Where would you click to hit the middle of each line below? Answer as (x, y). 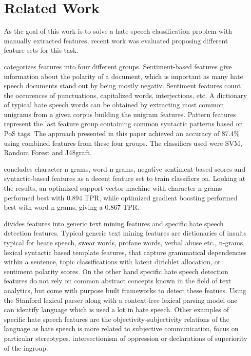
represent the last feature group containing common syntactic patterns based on (124, 124)
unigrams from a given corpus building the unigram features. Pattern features (120, 114)
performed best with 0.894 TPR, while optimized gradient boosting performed (121, 197)
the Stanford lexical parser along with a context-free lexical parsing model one (121, 300)
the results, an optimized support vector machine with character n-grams (113, 188)
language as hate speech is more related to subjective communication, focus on (121, 328)
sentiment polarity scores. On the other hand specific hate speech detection (116, 271)
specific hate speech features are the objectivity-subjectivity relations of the (117, 319)
